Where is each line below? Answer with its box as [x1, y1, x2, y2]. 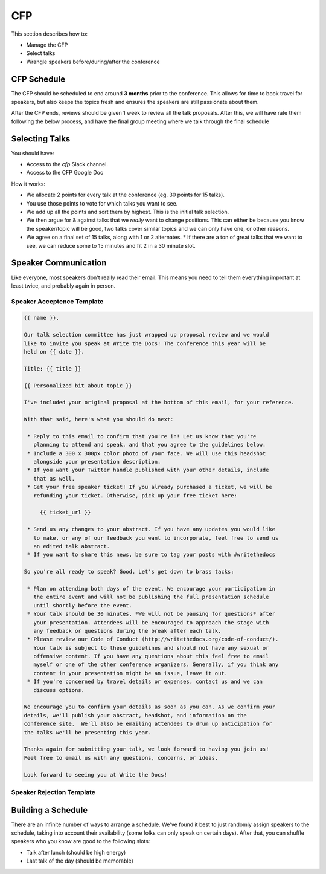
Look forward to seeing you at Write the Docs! [24, 771, 167, 778]
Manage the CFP [26, 41, 68, 48]
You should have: [11, 149, 54, 157]
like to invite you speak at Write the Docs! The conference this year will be [24, 340, 266, 347]
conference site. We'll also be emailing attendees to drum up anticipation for [24, 720, 273, 728]
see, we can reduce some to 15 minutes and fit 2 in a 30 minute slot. [26, 242, 196, 249]
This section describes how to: [11, 30, 88, 37]
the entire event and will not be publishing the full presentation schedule [33, 594, 269, 601]
